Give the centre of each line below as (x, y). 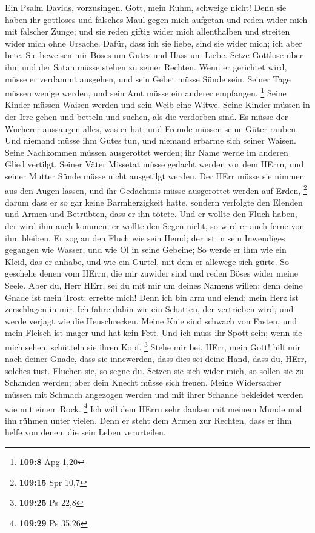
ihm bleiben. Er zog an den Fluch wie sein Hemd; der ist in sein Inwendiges (145, 237)
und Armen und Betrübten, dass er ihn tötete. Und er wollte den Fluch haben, (151, 214)
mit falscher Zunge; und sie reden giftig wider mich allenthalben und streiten (148, 31)
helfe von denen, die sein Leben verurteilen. (85, 432)
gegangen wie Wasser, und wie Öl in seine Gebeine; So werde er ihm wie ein (146, 250)
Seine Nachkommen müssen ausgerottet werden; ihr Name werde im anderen (147, 152)
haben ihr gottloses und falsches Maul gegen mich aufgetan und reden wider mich (156, 19)
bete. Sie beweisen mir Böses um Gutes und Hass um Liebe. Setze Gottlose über (154, 55)
